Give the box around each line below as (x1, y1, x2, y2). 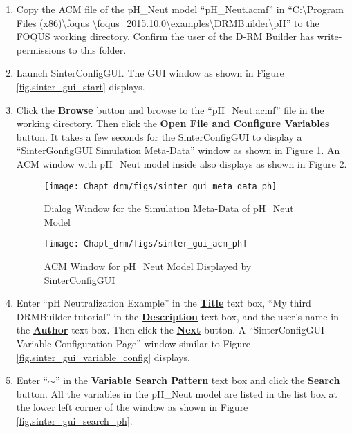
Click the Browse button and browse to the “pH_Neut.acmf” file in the (16, 102, 324, 117)
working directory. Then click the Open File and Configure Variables (16, 116, 330, 131)
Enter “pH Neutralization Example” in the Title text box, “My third (16, 296, 311, 310)
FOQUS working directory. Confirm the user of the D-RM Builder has (16, 29, 314, 44)
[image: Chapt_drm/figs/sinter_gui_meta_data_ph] (44, 181, 277, 191)
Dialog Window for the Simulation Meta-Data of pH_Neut (44, 201, 294, 215)
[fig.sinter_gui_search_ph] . (16, 413, 133, 427)
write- (317, 29, 342, 44)
